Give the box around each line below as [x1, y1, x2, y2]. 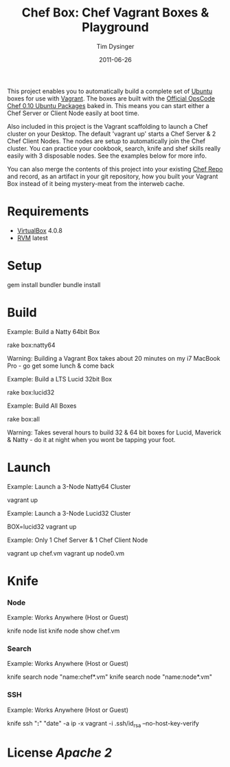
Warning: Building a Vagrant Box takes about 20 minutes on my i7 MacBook [7, 354, 221, 362]
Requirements [7, 204, 89, 220]
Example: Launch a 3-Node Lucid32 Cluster [7, 509, 131, 517]
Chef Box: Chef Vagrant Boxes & [21, 5, 209, 21]
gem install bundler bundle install [7, 280, 101, 288]
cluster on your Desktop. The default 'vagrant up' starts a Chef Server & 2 [7, 129, 216, 138]
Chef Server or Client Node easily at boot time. [7, 109, 139, 117]
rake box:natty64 [7, 341, 56, 349]
